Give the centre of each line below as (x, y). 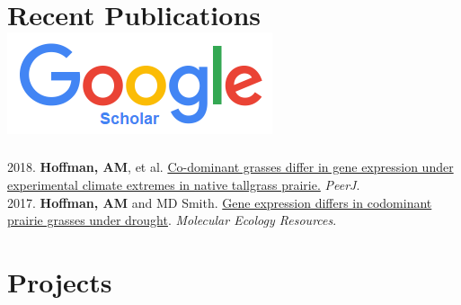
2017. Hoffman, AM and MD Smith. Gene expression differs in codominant (220, 202)
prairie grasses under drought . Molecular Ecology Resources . (172, 220)
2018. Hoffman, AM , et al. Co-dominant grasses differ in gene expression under (230, 167)
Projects (60, 281)
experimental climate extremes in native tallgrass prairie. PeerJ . (184, 184)
